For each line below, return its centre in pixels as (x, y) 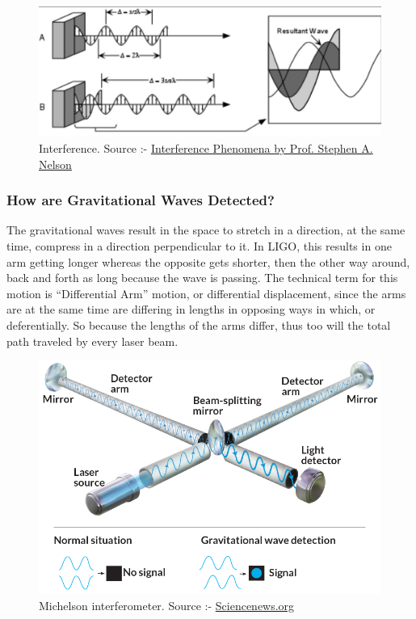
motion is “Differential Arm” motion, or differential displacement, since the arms (206, 293)
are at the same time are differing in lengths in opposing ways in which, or (191, 309)
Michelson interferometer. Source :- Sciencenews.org (167, 605)
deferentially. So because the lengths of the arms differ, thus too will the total (199, 325)
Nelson (55, 164)
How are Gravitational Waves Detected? (141, 200)
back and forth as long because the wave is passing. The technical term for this (202, 278)
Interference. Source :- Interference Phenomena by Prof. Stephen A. (206, 148)
